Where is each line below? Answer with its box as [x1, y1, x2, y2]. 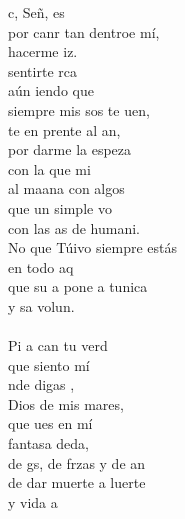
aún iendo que [8, 80, 94, 101]
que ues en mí [8, 413, 93, 434]
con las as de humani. [8, 217, 140, 238]
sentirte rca [8, 60, 77, 81]
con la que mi [8, 158, 91, 179]
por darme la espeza [8, 139, 132, 160]
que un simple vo [8, 197, 112, 218]
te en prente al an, [8, 119, 121, 140]
